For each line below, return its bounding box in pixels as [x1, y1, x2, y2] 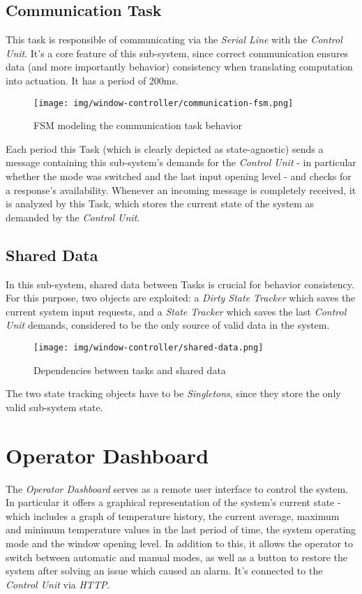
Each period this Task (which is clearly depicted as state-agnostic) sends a [6, 141, 324, 156]
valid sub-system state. [6, 399, 103, 414]
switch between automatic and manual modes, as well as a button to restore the [6, 549, 348, 564]
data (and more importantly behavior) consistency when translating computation [6, 59, 353, 74]
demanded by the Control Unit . [6, 209, 140, 224]
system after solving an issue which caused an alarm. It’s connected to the [6, 563, 323, 578]
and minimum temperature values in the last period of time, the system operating [6, 522, 356, 537]
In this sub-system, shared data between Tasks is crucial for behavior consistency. [6, 276, 354, 291]
